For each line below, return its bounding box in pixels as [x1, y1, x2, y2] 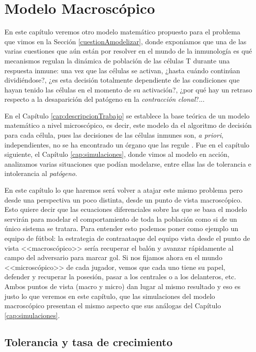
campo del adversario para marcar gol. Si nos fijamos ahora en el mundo [4, 252, 223, 263]
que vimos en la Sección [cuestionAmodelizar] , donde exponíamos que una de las [4, 36, 247, 46]
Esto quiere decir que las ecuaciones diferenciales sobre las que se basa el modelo [4, 204, 247, 214]
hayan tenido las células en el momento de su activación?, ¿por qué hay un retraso [4, 84, 252, 94]
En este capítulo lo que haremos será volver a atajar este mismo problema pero [4, 185, 243, 195]
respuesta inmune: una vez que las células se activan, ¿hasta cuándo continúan [4, 65, 240, 75]
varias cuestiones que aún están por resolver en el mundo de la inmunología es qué [4, 46, 252, 56]
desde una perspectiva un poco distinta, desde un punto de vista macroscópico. [4, 194, 242, 205]
